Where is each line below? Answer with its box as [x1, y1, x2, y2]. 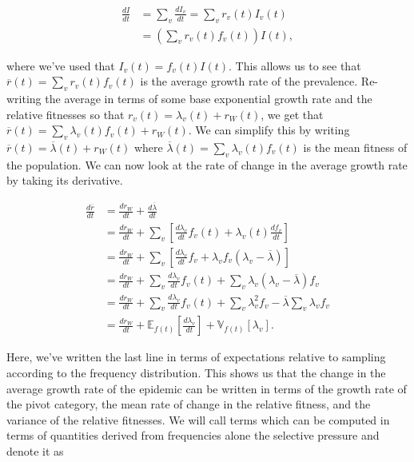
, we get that [261, 106, 324, 122]
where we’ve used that [6, 57, 115, 74]
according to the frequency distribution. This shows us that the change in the [6, 364, 386, 380]
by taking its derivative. [6, 172, 123, 189]
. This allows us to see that [229, 57, 361, 74]
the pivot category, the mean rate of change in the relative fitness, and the [6, 396, 371, 412]
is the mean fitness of [303, 138, 408, 155]
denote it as [6, 442, 64, 459]
